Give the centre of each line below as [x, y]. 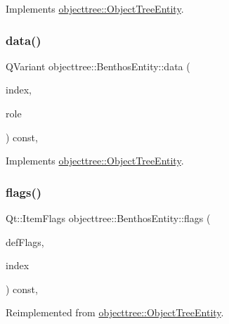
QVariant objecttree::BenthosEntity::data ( [98, 66]
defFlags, [25, 241]
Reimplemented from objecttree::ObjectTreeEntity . [115, 312]
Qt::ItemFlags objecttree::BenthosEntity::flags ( [108, 218]
